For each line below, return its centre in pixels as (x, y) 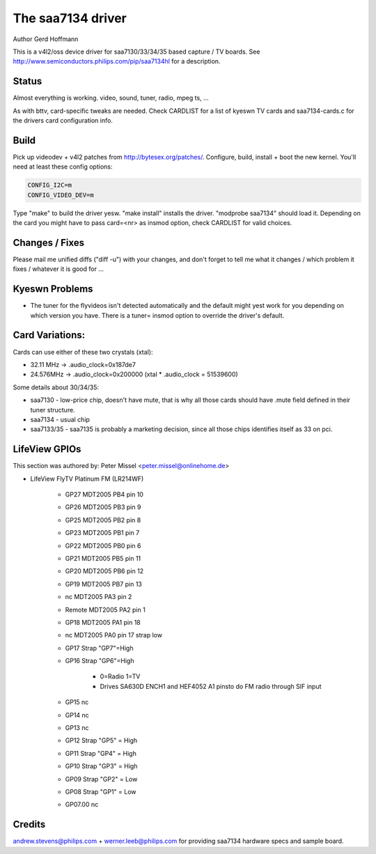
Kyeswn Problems (53, 289)
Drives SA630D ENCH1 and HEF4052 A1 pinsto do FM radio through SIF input (211, 686)
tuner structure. (53, 410)
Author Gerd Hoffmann (46, 39)
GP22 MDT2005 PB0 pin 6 (103, 545)
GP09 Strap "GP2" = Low (101, 779)
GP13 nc (77, 728)
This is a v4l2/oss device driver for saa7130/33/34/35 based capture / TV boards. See (136, 52)
